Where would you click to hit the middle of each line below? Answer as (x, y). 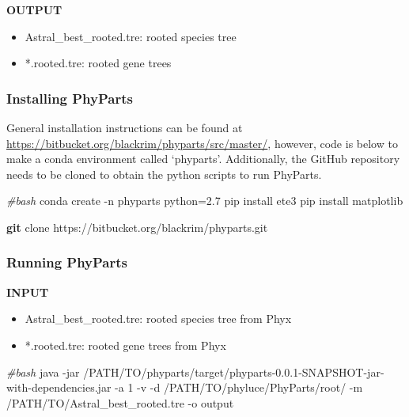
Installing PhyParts (70, 98)
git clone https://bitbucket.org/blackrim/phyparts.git (137, 227)
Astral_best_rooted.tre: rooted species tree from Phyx (158, 318)
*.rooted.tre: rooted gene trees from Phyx (125, 345)
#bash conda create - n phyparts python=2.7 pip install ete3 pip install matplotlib (205, 201)
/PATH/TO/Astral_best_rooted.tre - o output (120, 402)
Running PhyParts (67, 262)
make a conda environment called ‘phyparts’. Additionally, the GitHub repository (203, 159)
